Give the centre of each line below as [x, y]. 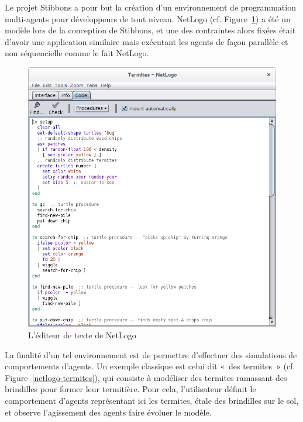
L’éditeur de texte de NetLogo [82, 335]
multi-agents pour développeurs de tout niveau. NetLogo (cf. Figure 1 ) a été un [148, 18]
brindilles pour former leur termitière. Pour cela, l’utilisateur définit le [130, 389]
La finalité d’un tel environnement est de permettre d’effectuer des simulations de [151, 354]
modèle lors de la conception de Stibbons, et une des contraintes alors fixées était [150, 30]
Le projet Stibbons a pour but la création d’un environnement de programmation [150, 7]
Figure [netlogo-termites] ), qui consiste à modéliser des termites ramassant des [146, 377]
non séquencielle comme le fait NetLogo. [77, 53]
